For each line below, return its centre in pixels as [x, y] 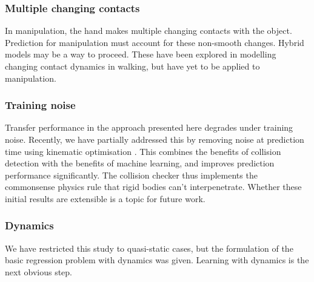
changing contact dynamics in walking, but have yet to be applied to [132, 66]
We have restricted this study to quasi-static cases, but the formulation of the [149, 248]
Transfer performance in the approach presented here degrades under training [149, 127]
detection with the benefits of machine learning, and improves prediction [140, 163]
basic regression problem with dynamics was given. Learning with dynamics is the [157, 260]
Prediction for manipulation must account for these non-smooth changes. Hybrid [155, 42]
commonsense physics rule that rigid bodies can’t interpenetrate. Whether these [153, 187]
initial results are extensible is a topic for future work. [105, 198]
